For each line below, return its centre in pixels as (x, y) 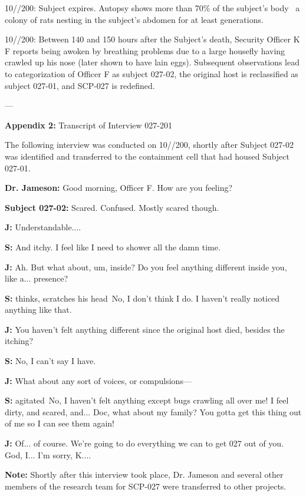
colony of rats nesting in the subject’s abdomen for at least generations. (134, 19)
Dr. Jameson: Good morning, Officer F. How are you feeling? (119, 188)
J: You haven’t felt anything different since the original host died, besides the (145, 329)
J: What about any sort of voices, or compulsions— (98, 380)
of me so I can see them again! (60, 423)
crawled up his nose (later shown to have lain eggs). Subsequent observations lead (152, 62)
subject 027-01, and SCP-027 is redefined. (80, 85)
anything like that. (38, 310)
